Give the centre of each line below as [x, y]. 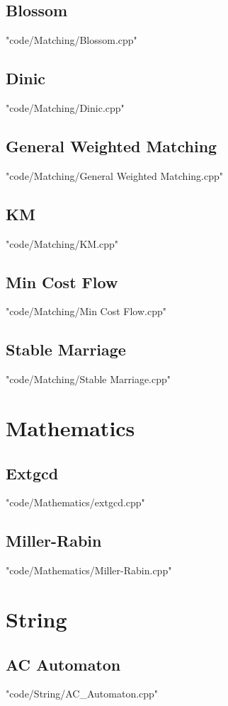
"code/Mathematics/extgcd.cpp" [75, 502]
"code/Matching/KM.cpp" [62, 243]
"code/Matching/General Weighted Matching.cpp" [114, 175]
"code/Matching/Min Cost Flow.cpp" [86, 311]
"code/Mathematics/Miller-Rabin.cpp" [89, 570]
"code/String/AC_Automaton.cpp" [82, 694]
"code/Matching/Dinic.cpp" [65, 108]
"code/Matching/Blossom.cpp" [72, 40]
